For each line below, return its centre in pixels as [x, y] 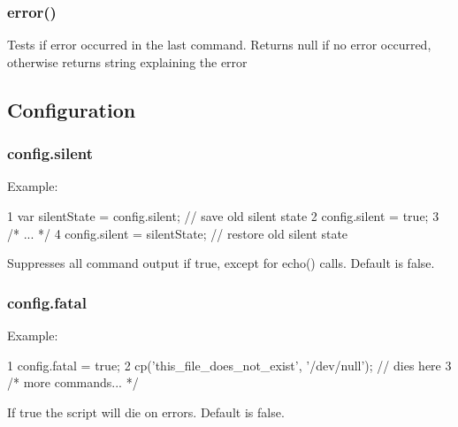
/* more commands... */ [73, 382]
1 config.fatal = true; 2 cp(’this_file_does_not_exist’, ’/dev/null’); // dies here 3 [229, 365]
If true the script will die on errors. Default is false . [146, 412]
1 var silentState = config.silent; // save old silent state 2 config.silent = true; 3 [223, 216]
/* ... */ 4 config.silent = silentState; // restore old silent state [178, 233]
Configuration [72, 109]
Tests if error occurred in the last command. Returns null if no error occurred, [219, 45]
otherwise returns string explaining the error [127, 61]
